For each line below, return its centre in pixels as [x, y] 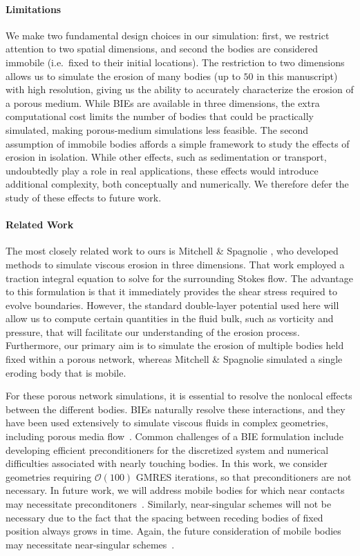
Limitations [34, 9]
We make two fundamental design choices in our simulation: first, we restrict [168, 35]
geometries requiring [49, 476]
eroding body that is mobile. [66, 372]
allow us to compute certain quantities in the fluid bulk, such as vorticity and [170, 318]
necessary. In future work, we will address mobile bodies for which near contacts [175, 490]
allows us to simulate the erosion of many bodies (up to [123, 76]
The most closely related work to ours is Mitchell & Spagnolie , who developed [172, 251]
